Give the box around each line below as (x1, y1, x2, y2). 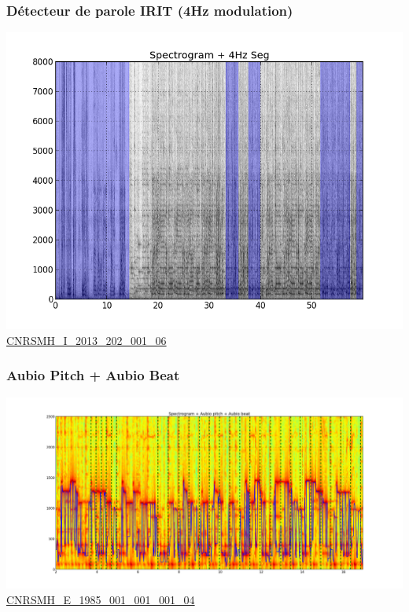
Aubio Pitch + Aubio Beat (6, 365, 180, 385)
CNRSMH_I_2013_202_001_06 (6, 332, 167, 348)
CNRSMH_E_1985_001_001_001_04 (6, 591, 195, 607)
